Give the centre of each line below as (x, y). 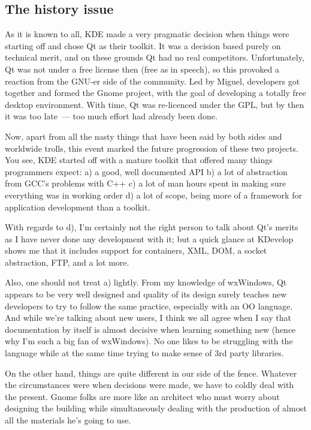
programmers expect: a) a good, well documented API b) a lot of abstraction (146, 171)
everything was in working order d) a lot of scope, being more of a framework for (153, 195)
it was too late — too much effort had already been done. (111, 116)
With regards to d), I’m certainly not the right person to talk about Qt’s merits (152, 227)
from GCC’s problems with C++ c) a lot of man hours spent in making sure (146, 183)
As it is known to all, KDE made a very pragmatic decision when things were (147, 34)
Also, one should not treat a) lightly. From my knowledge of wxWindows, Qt (146, 282)
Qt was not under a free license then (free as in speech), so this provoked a (142, 69)
